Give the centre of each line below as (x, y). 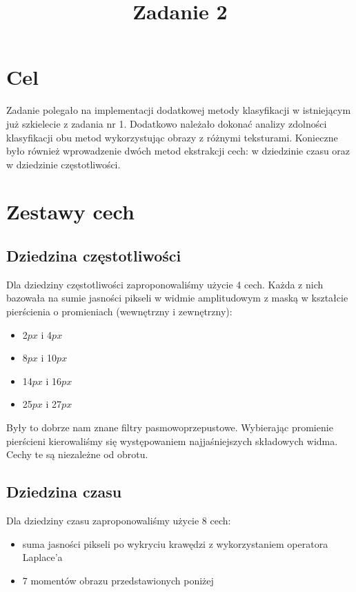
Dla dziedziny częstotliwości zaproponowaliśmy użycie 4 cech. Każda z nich (165, 284)
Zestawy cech (70, 211)
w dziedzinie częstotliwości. (63, 164)
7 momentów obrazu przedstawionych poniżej (118, 580)
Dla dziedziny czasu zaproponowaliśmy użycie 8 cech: (119, 520)
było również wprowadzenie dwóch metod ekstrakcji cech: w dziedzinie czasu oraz (178, 151)
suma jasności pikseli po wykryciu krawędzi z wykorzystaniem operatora (175, 543)
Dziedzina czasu (64, 492)
